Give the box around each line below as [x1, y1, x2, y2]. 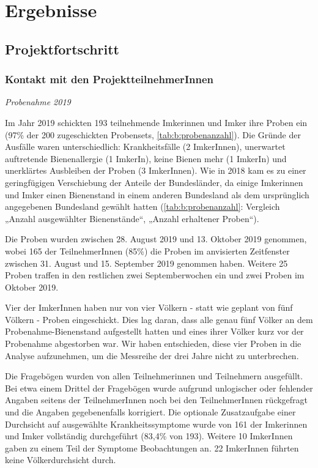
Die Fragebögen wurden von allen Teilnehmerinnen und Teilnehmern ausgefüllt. [5, 370, 303, 382]
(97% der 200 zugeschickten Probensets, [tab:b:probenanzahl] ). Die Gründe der [5, 128, 301, 141]
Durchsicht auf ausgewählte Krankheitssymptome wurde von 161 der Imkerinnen [5, 417, 308, 430]
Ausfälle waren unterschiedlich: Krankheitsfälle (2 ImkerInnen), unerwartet [5, 140, 286, 153]
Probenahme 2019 [5, 95, 71, 108]
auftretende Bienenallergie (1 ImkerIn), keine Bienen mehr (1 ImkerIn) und [5, 152, 287, 165]
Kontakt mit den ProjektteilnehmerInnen [5, 72, 213, 87]
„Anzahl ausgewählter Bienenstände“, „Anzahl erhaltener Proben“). [5, 212, 259, 225]
